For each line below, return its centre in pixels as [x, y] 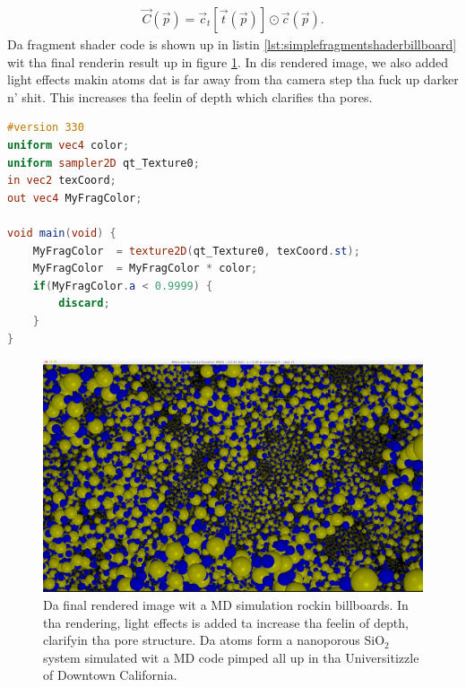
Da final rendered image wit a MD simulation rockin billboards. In [226, 604]
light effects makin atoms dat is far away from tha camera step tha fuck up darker [233, 79]
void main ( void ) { [62, 233]
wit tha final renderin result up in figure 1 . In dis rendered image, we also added [228, 61]
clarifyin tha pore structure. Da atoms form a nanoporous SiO [214, 640]
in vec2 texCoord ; [62, 181]
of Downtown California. [110, 675]
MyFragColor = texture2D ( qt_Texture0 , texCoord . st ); [196, 251]
